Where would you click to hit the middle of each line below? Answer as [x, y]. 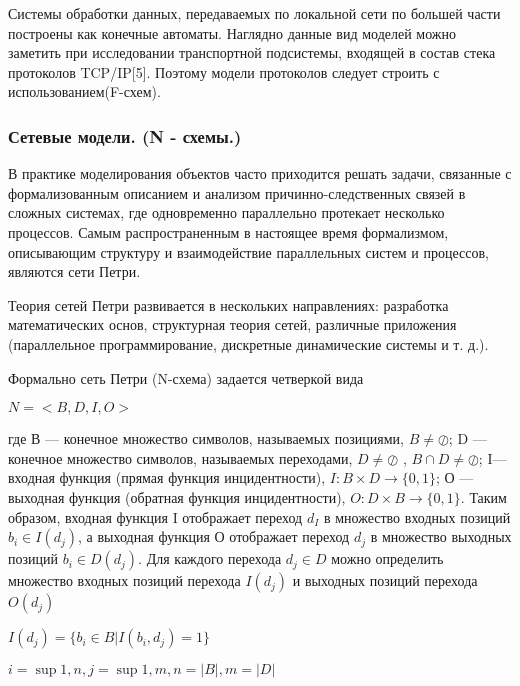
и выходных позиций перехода [385, 580]
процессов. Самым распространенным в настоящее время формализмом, [228, 231]
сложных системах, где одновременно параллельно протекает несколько [226, 212]
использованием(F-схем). [84, 91]
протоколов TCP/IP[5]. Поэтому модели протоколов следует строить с [224, 71]
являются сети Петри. [74, 271]
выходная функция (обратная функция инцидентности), [177, 496]
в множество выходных [441, 536]
